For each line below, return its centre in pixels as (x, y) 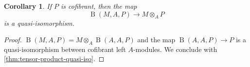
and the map (156, 39)
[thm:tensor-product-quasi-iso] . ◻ (54, 59)
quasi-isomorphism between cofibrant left (65, 49)
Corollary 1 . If (28, 6)
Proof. (13, 39)
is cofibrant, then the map (99, 6)
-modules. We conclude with (175, 49)
